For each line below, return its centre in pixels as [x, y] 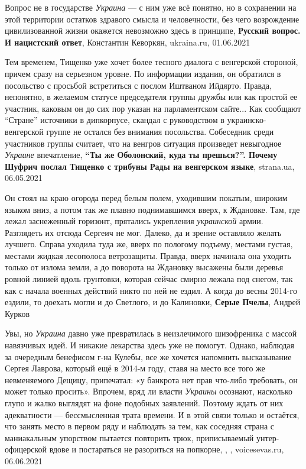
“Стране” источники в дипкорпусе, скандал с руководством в [115, 120]
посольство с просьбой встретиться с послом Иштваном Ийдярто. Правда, [138, 85]
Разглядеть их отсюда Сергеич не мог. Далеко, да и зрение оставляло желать [143, 232]
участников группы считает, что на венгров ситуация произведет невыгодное [143, 143]
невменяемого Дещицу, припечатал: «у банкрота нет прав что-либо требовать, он [151, 379]
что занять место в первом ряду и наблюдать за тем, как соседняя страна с [140, 426]
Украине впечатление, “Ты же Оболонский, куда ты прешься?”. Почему [141, 155]
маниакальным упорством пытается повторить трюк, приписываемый [129, 437]
